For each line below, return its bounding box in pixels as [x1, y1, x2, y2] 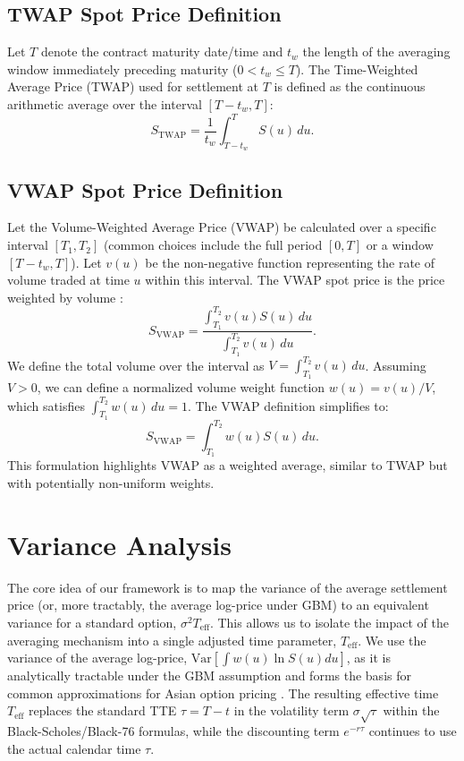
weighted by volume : [7, 287, 123, 306]
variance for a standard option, [7, 612, 177, 631]
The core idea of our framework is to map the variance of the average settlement [7, 577, 448, 596]
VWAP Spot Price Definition [7, 175, 283, 203]
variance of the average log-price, [7, 648, 188, 667]
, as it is [346, 648, 391, 667]
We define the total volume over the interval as [7, 355, 265, 374]
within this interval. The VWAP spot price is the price [145, 270, 445, 289]
